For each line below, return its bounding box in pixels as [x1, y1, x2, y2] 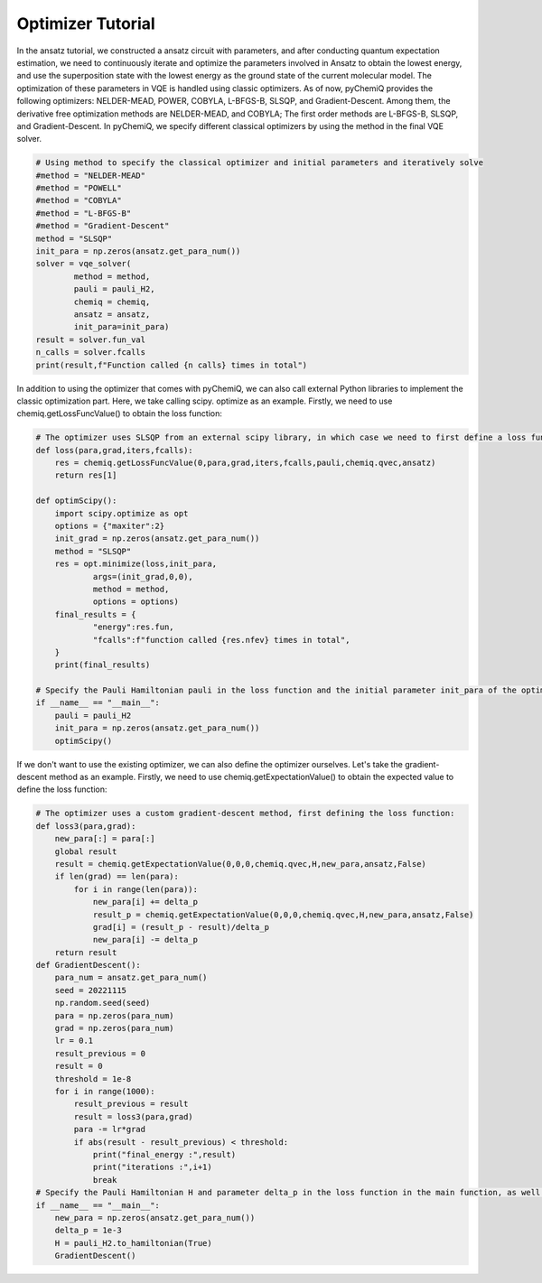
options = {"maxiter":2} [54, 521, 165, 531]
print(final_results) [54, 660, 151, 670]
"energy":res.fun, [92, 622, 175, 632]
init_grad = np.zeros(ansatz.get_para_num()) [54, 534, 260, 544]
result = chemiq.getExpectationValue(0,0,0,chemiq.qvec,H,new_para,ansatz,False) [54, 859, 426, 869]
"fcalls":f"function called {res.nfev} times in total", [92, 635, 350, 645]
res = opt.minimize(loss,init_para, [54, 559, 217, 569]
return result [54, 947, 117, 957]
